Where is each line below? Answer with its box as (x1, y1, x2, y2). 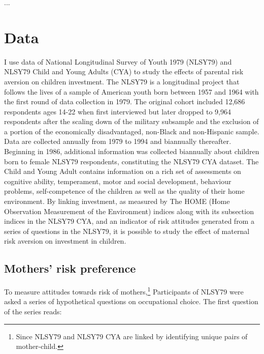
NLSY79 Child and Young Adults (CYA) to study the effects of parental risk (4, 66, 244, 77)
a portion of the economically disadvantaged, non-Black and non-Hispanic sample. (4, 126, 259, 136)
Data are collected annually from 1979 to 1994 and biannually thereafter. (4, 136, 232, 146)
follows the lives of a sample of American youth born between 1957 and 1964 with (4, 86, 259, 97)
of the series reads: (4, 306, 62, 317)
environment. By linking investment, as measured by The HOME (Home (4, 196, 230, 206)
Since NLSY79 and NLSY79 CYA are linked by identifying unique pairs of (16, 331, 248, 341)
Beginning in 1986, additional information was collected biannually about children (4, 146, 259, 157)
